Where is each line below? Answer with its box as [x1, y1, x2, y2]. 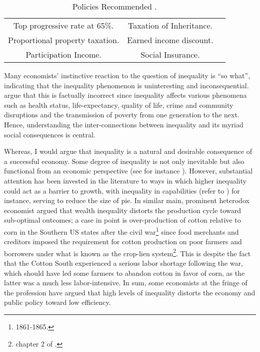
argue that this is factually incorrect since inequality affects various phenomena [4, 90, 247, 100]
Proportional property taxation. [8, 34, 119, 46]
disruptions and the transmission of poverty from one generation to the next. [4, 109, 239, 120]
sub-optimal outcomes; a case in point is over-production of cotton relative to [4, 215, 241, 225]
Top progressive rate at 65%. [13, 20, 114, 31]
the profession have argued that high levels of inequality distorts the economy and [4, 287, 255, 297]
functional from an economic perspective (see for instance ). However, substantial [4, 165, 253, 176]
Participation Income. [25, 49, 101, 60]
